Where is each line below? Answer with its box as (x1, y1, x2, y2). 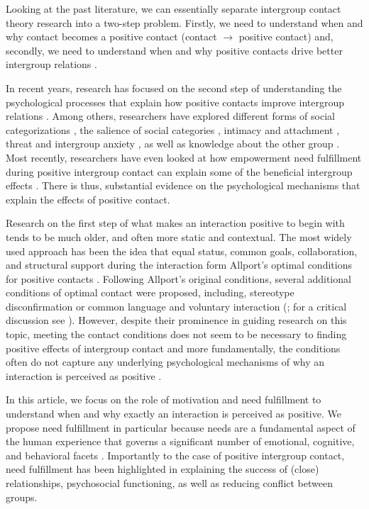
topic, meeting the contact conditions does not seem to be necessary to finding (6, 327, 347, 342)
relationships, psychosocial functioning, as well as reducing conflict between (6, 476, 333, 490)
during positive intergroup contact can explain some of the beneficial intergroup (6, 164, 353, 179)
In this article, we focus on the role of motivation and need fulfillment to (6, 392, 321, 407)
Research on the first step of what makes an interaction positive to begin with (6, 216, 345, 230)
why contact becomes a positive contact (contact (6, 29, 217, 44)
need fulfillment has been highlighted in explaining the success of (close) (6, 462, 319, 476)
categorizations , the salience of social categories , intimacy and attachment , (6, 122, 340, 137)
